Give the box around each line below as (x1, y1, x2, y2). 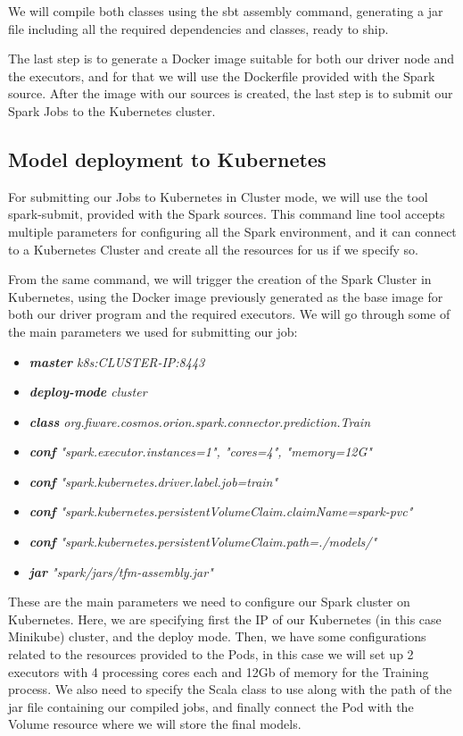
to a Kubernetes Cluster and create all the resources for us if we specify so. (8, 239, 418, 258)
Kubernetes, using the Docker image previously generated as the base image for (8, 287, 443, 305)
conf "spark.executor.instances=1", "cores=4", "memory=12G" (29, 442, 372, 461)
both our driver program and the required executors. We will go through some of (8, 305, 451, 323)
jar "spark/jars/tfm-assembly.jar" (29, 562, 213, 581)
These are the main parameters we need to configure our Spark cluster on (8, 592, 410, 611)
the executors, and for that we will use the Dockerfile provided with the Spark (8, 66, 435, 85)
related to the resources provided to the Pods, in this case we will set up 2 (8, 645, 414, 664)
